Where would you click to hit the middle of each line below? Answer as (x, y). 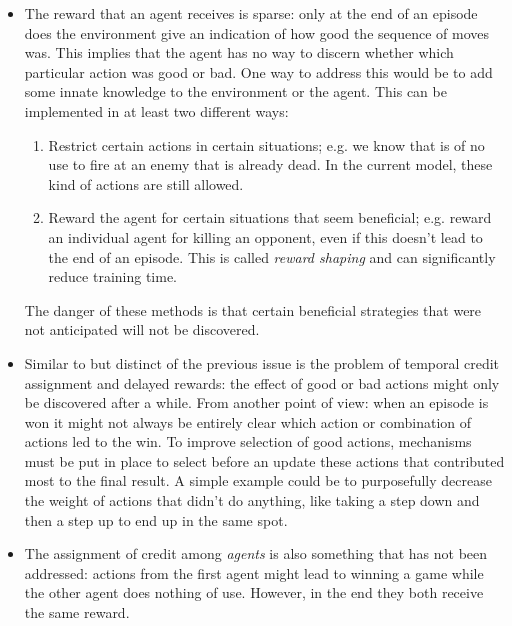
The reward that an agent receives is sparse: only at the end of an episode (251, 13)
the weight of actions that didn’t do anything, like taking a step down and (252, 500)
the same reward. (77, 612)
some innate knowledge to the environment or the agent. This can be (235, 91)
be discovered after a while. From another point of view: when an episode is (256, 402)
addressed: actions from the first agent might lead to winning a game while (254, 572)
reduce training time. (113, 276)
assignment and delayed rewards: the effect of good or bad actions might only (262, 382)
